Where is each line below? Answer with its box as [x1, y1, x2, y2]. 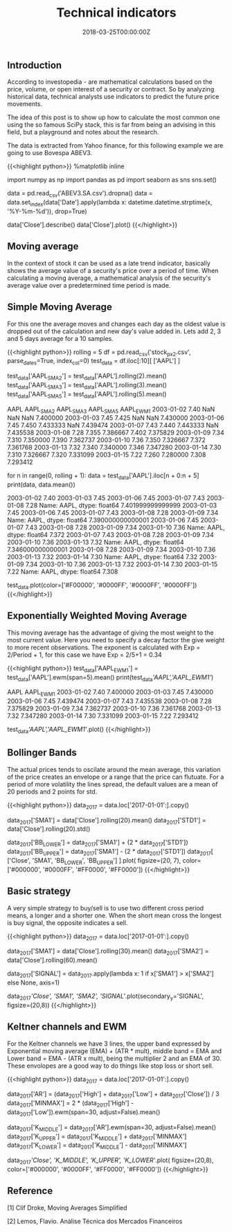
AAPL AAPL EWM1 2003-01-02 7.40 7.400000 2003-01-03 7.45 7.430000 [7, 688, 213, 698]
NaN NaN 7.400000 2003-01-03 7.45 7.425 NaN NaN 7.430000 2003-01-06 [7, 414, 225, 422]
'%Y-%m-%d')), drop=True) [7, 206, 88, 215]
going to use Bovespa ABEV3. [7, 149, 92, 157]
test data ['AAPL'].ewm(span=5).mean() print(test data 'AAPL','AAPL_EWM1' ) [7, 673, 214, 683]
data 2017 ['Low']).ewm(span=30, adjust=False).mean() [7, 1107, 161, 1118]
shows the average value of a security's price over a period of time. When [7, 266, 219, 274]
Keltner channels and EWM [7, 1021, 127, 1033]
